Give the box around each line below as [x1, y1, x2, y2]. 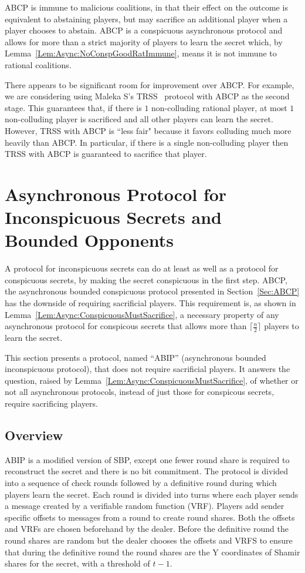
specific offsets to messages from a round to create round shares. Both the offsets [5, 511, 295, 523]
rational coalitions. [5, 58, 72, 71]
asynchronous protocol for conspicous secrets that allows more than [5, 320, 247, 332]
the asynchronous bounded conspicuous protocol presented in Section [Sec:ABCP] [5, 285, 300, 297]
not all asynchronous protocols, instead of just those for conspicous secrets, [5, 386, 274, 398]
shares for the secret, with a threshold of [5, 557, 150, 569]
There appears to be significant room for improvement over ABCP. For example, [5, 78, 294, 91]
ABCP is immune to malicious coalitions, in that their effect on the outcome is [5, 1, 288, 13]
